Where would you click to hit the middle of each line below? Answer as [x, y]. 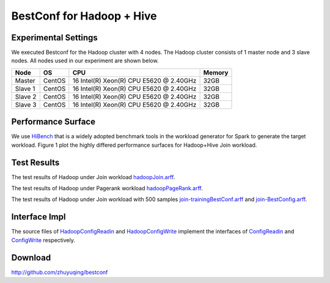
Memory [216, 72]
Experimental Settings [54, 38]
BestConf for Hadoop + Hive [84, 16]
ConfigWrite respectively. [43, 240]
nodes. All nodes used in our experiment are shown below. [85, 61]
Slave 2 [26, 97]
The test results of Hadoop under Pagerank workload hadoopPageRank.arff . [107, 188]
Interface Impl [38, 217]
